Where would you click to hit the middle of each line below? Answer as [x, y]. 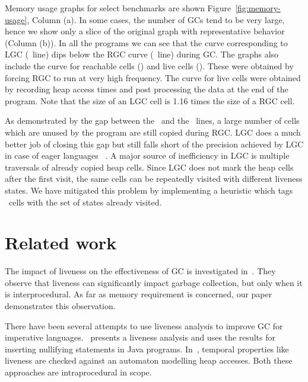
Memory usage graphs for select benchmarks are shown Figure [118, 8]
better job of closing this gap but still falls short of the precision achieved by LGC [154, 144]
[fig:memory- [258, 8]
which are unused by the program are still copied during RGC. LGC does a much [153, 132]
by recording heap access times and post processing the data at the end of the [147, 89]
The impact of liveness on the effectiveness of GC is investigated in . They [140, 271]
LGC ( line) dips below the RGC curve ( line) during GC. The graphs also [142, 54]
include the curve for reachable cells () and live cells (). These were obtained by [149, 65]
